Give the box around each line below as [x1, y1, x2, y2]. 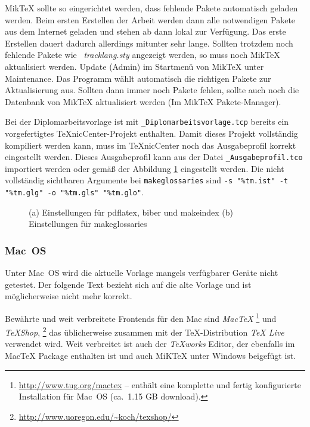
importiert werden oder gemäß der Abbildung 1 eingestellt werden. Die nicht [5, 162, 284, 174]
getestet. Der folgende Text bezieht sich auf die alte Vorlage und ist [5, 278, 252, 290]
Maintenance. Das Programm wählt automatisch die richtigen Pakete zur [5, 72, 271, 84]
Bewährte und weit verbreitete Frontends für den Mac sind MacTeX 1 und [5, 310, 277, 324]
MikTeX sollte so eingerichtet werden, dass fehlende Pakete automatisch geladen [5, 2, 298, 14]
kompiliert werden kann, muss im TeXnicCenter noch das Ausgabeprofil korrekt [5, 139, 296, 151]
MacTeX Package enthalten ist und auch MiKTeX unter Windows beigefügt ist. [5, 349, 296, 362]
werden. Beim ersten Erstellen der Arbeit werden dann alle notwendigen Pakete [5, 13, 296, 26]
